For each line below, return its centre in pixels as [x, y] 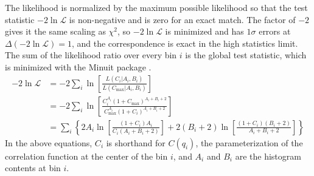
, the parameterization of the [249, 142]
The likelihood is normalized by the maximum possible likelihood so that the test [156, 7]
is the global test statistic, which [246, 55]
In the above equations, [49, 142]
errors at [275, 31]
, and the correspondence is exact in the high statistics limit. [185, 43]
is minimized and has [204, 31]
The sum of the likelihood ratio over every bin [91, 55]
